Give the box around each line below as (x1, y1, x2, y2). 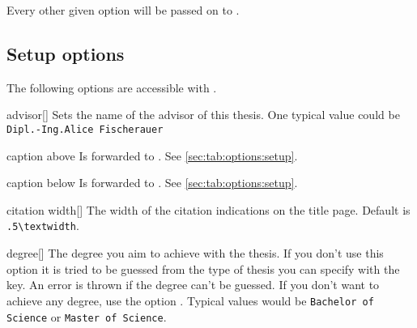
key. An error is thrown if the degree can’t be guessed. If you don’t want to (6, 276, 380, 293)
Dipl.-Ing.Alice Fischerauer (6, 123, 164, 135)
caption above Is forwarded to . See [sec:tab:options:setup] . (6, 147, 298, 164)
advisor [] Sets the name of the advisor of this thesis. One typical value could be (6, 106, 400, 123)
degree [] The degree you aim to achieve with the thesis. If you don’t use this (6, 245, 384, 262)
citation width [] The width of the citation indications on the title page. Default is (6, 201, 411, 218)
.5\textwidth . (6, 217, 79, 234)
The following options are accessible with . (6, 79, 217, 96)
